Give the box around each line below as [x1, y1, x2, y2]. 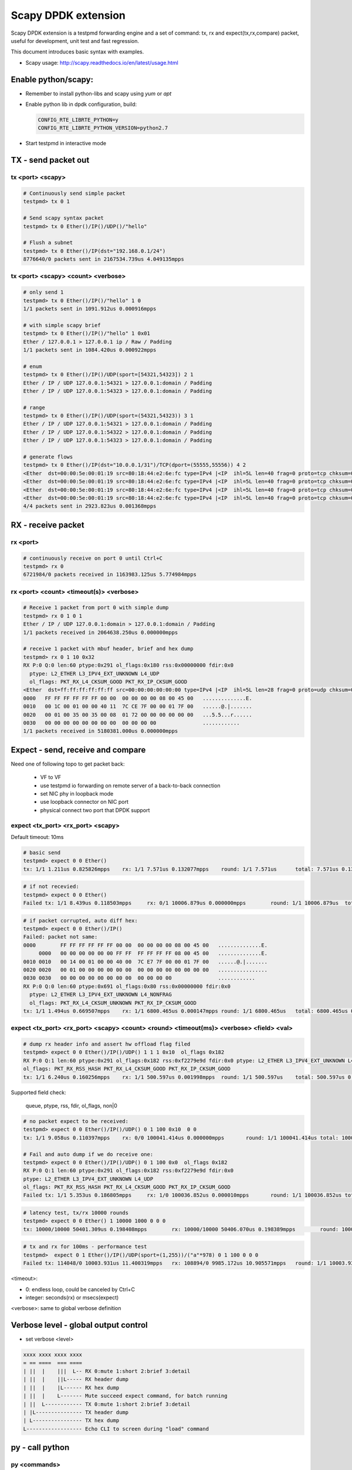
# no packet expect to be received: [23, 1118, 129, 1124]
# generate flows [23, 453, 73, 460]
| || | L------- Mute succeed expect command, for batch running [23, 1392, 228, 1399]
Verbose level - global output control [11, 1320, 148, 1330]
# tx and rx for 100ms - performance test [23, 1244, 147, 1250]
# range [23, 404, 45, 411]
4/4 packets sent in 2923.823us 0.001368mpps [23, 503, 157, 510]
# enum [23, 363, 42, 370]
